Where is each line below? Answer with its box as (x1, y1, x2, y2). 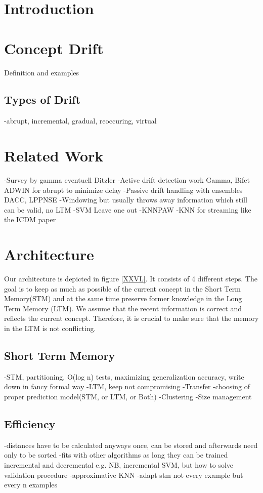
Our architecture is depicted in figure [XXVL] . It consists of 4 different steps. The (4, 273, 257, 284)
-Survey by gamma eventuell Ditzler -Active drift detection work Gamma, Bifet (4, 175, 250, 185)
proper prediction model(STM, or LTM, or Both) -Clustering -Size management (4, 391, 252, 402)
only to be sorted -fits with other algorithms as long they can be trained (4, 449, 228, 460)
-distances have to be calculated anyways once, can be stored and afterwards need (4, 439, 258, 450)
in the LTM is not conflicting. (4, 323, 96, 334)
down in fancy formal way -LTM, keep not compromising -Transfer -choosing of (4, 381, 250, 392)
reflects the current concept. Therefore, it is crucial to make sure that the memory (4, 313, 259, 323)
